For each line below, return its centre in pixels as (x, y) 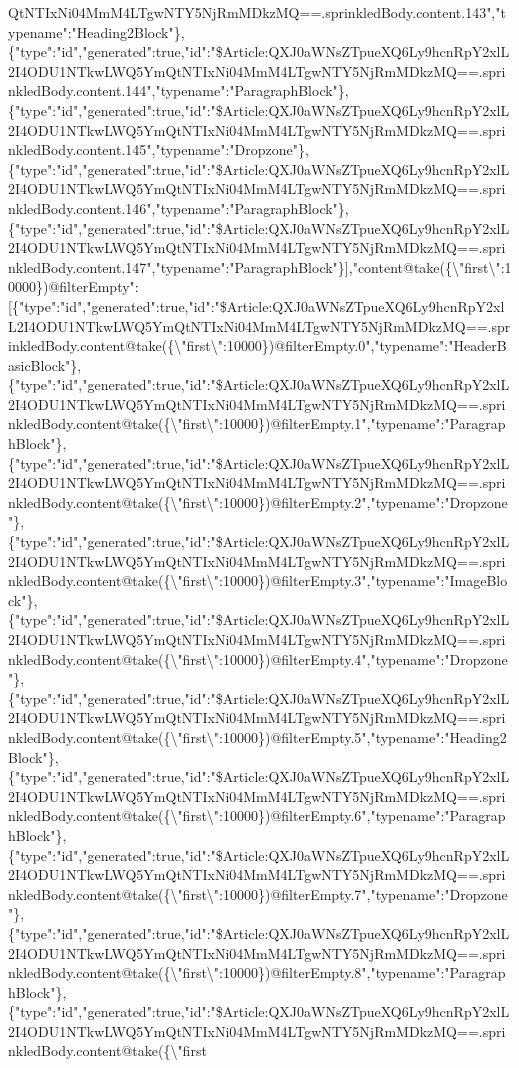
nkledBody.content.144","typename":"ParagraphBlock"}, (178, 90)
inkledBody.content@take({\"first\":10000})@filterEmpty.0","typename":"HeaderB (257, 345)
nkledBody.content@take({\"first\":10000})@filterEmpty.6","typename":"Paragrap (257, 815)
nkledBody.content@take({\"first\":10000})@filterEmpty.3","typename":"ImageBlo (258, 580)
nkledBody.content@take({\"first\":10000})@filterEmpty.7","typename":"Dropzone (258, 893)
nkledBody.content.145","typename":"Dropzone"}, (158, 149)
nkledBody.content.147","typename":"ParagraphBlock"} (176, 266)
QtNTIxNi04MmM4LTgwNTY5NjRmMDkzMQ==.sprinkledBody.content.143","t (257, 12)
